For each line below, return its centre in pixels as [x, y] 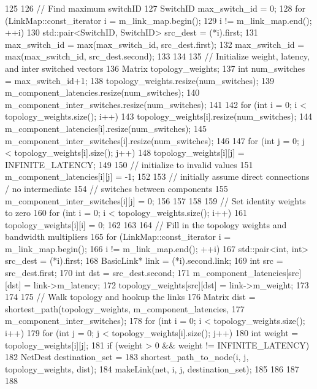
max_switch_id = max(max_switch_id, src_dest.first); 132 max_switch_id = [155, 44]
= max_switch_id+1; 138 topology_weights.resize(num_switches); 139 [140, 80]
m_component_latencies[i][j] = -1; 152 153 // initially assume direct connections [157, 176]
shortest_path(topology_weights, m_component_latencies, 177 [125, 308]
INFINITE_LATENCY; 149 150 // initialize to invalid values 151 [129, 164]
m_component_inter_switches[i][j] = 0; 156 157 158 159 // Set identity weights [155, 200]
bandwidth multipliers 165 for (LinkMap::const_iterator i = [118, 237]
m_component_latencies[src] [247, 273]
